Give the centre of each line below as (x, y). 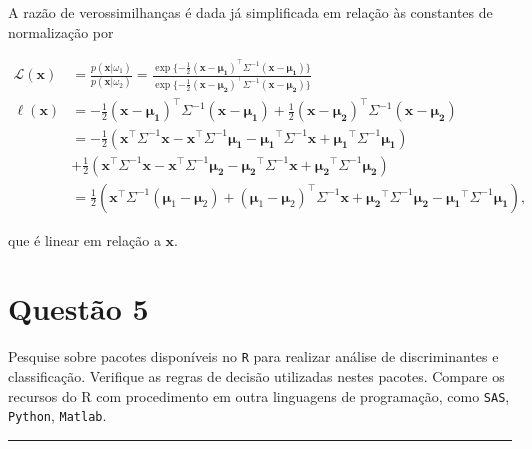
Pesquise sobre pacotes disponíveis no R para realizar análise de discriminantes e (253, 356)
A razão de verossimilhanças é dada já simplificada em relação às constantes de (250, 12)
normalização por (61, 31)
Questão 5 (78, 308)
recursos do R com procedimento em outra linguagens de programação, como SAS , (259, 395)
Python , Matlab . (57, 415)
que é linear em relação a (84, 239)
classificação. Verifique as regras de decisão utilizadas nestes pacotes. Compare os (256, 375)
